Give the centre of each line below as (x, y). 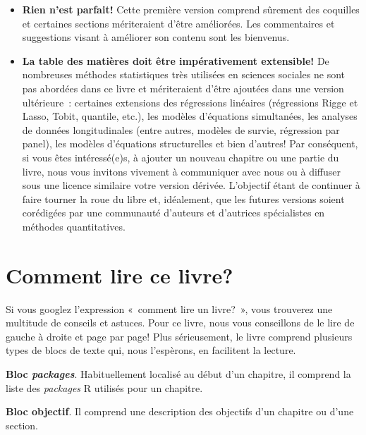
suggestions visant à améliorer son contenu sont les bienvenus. (156, 37)
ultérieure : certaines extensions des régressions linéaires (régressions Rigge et (190, 102)
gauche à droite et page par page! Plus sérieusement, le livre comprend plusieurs (179, 336)
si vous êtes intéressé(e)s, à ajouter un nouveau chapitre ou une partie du (181, 157)
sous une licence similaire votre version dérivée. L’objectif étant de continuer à (191, 185)
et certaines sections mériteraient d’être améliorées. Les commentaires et (178, 23)
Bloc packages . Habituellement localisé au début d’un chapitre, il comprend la (178, 374)
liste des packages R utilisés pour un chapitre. (104, 387)
